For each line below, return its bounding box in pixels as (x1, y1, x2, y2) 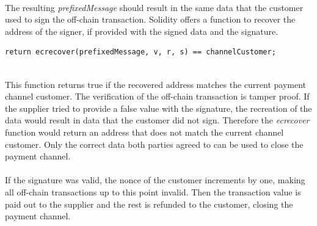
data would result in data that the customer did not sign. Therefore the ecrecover (5, 114, 310, 126)
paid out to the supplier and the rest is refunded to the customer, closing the (5, 197, 293, 210)
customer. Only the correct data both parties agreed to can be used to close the (5, 137, 304, 150)
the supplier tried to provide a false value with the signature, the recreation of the (5, 101, 312, 114)
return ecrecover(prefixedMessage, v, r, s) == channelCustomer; (5, 48, 276, 57)
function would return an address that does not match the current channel (5, 125, 284, 138)
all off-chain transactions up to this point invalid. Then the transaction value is (5, 185, 301, 198)
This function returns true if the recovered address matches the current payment (5, 78, 307, 90)
